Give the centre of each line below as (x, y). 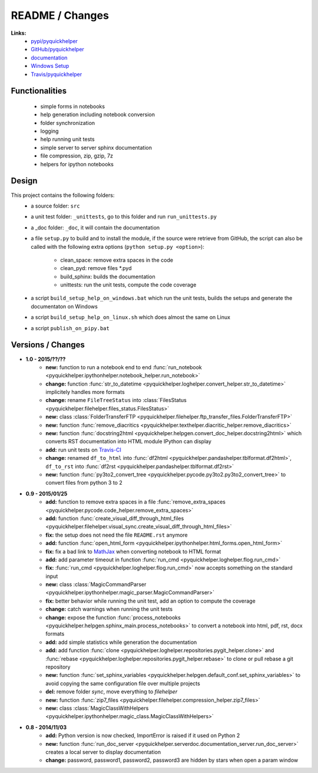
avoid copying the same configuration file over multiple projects (123, 683)
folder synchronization (68, 123)
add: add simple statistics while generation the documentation (121, 642)
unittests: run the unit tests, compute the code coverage (128, 285)
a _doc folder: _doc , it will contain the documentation (95, 228)
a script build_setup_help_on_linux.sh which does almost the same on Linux (131, 317)
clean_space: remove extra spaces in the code (117, 260)
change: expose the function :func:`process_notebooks (113, 617)
